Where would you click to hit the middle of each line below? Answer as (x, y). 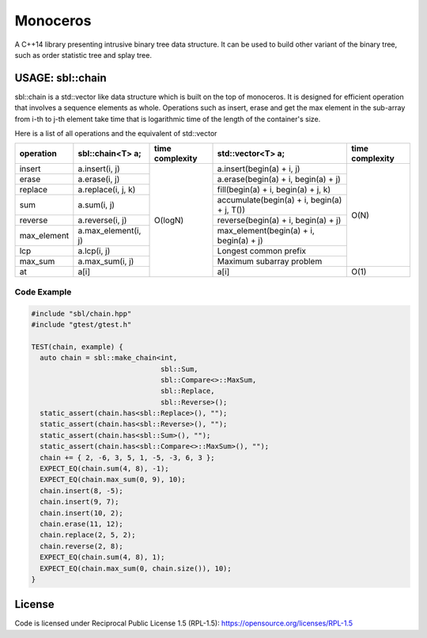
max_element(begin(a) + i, (266, 231)
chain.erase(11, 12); (82, 524)
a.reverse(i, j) (102, 220)
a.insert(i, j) (99, 169)
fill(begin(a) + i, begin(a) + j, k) (274, 190)
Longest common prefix (261, 251)
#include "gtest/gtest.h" (81, 324)
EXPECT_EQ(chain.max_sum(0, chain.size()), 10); (136, 568)
